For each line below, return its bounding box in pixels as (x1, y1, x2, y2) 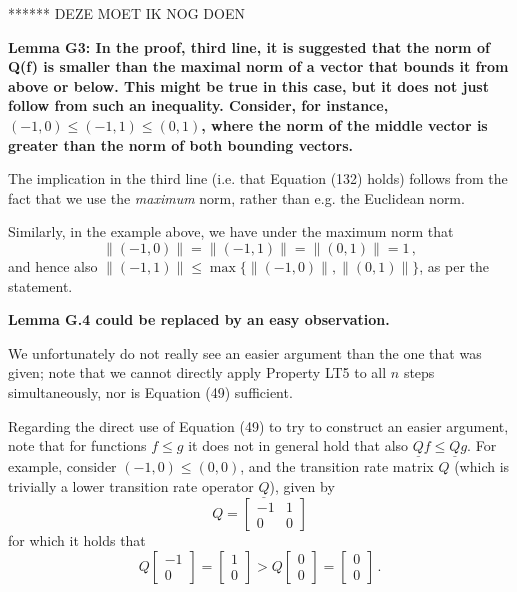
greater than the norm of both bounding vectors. (8, 134, 354, 155)
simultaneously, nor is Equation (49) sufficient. (8, 381, 293, 402)
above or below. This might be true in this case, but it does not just (8, 75, 489, 96)
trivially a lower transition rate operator (8, 475, 254, 496)
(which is (454, 456, 510, 477)
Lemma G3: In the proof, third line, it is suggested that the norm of (8, 36, 490, 57)
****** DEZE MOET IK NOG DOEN (8, 3, 245, 23)
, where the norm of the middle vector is (201, 114, 488, 135)
